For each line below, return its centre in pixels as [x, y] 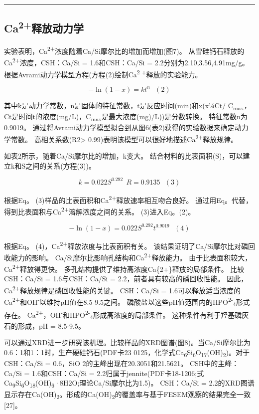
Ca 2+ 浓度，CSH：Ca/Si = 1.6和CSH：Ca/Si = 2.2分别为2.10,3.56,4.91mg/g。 [127, 62]
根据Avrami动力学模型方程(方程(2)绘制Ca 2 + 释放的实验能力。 [103, 73]
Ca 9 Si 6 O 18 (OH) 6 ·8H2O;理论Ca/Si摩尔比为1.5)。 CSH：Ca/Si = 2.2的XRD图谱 [129, 384]
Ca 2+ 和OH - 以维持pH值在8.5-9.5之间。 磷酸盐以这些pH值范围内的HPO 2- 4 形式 [127, 302]
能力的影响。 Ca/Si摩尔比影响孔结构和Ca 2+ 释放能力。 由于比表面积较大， [131, 256]
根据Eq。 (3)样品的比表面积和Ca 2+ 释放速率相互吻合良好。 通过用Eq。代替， [129, 199]
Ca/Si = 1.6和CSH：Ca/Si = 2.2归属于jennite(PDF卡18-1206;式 [104, 373]
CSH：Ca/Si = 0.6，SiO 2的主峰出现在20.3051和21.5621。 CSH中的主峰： [122, 363]
